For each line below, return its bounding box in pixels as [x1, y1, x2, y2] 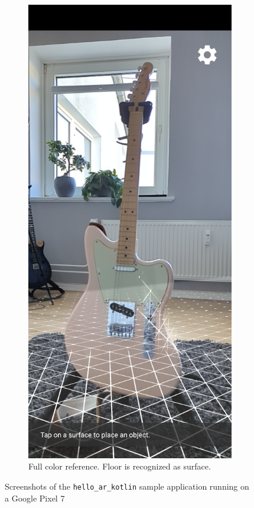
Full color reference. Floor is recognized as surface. [28, 460, 211, 472]
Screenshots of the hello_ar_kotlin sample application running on [5, 480, 249, 492]
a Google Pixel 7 [5, 491, 65, 504]
